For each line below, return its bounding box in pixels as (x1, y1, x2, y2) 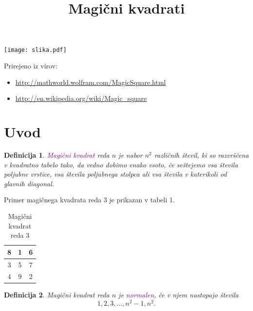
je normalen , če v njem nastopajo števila (118, 290, 239, 300)
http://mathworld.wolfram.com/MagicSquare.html (15, 77, 166, 87)
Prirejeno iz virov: (4, 61, 57, 71)
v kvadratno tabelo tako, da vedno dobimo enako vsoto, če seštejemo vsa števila (4, 159, 238, 169)
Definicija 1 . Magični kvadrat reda (4, 149, 109, 160)
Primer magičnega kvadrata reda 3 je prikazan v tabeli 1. (4, 195, 175, 205)
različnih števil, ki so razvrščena (154, 149, 249, 160)
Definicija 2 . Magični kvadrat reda (4, 290, 109, 300)
